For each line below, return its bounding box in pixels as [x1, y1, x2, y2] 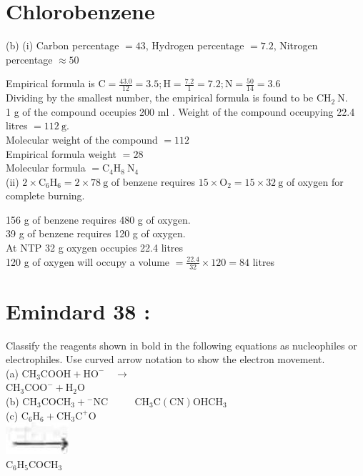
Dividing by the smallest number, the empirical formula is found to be [6, 90, 314, 105]
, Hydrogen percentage [145, 38, 244, 53]
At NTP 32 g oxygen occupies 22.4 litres [6, 240, 184, 255]
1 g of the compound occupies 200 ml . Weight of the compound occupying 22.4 [6, 104, 355, 119]
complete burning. [6, 188, 85, 203]
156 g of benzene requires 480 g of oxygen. [6, 212, 191, 227]
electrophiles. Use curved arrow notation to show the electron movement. [6, 352, 325, 367]
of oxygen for [286, 174, 344, 189]
